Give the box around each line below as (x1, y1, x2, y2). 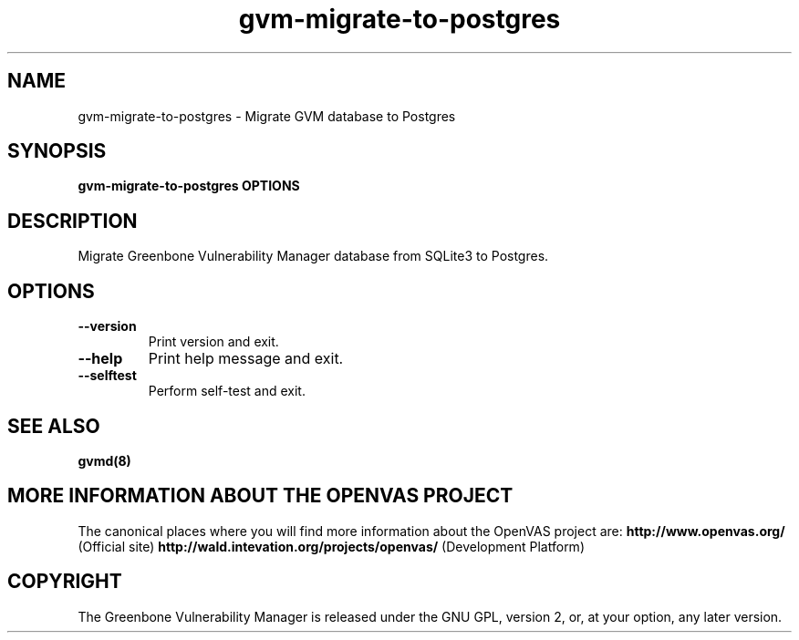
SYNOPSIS (7, 139, 107, 163)
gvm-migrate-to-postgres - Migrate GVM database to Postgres (78, 108, 456, 124)
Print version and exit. (148, 334, 279, 350)
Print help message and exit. (148, 349, 344, 368)
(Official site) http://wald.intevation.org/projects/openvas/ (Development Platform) (78, 538, 585, 554)
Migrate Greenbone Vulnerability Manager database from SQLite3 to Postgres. (78, 248, 549, 264)
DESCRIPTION (7, 209, 138, 232)
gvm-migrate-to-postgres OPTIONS (78, 178, 300, 194)
